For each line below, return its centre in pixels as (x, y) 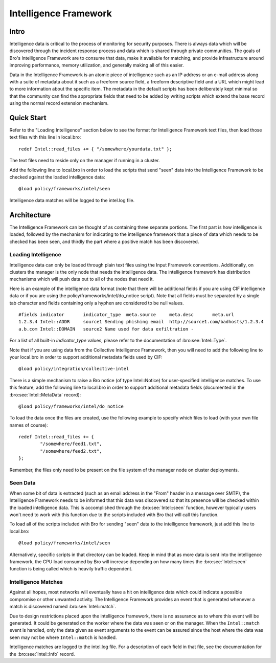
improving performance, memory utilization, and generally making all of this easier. (97, 65)
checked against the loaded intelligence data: (57, 177)
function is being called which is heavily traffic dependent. (71, 569)
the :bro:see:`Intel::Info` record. (42, 654)
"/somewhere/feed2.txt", (71, 451)
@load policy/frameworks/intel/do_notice (71, 406)
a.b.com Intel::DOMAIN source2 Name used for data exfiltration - (106, 329)
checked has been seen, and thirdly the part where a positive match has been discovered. (104, 241)
